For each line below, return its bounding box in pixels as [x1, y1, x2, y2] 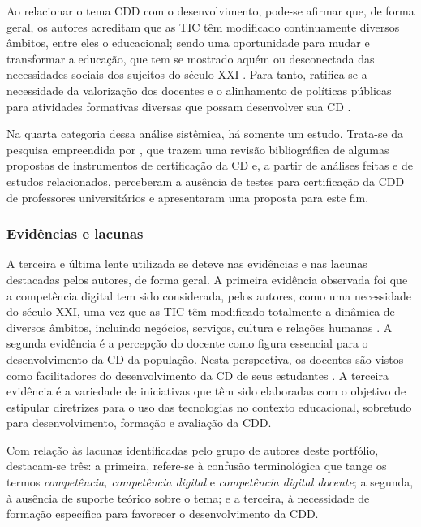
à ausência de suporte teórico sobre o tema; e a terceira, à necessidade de [6, 489, 370, 506]
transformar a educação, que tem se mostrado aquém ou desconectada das [6, 50, 375, 67]
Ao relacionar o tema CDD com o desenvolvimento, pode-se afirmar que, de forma [6, 2, 415, 19]
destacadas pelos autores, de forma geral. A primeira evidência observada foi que [6, 270, 408, 287]
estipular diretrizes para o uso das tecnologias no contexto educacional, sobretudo [6, 398, 412, 415]
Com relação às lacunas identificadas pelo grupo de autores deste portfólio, [6, 441, 379, 458]
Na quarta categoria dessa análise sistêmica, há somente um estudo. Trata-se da [6, 125, 404, 142]
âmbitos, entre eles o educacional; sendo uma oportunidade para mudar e [6, 34, 370, 51]
